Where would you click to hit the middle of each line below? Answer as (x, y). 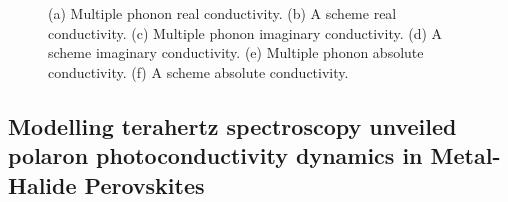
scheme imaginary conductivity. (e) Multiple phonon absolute (236, 52)
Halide (42, 184)
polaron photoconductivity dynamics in (215, 155)
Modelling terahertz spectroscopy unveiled (232, 125)
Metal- (465, 155)
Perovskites (144, 184)
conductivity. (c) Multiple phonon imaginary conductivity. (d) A (245, 32)
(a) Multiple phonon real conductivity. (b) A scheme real (222, 13)
